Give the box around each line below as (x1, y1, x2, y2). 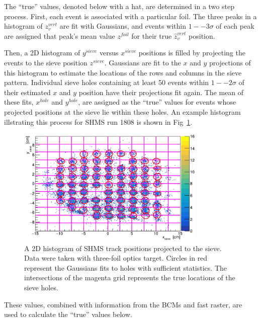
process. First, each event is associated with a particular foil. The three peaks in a (4, 11, 257, 21)
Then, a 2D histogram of (4, 47, 80, 58)
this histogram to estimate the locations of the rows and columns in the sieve (4, 67, 242, 77)
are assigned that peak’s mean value (4, 30, 115, 41)
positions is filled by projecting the (138, 47, 245, 58)
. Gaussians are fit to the (104, 57, 181, 67)
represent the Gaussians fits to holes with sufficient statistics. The (24, 262, 227, 273)
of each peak (216, 21, 254, 31)
